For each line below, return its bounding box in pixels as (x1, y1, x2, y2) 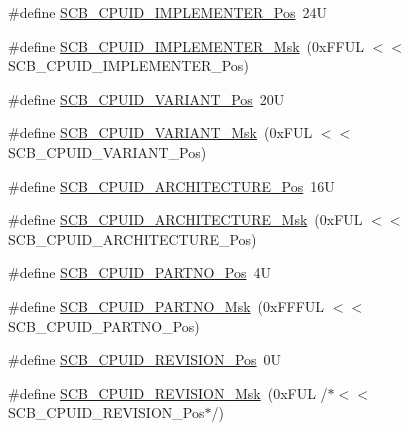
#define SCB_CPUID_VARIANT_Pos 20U (8, 88, 285, 109)
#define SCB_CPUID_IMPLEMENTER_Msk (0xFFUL (8, 35, 364, 56)
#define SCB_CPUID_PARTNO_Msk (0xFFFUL (8, 295, 325, 316)
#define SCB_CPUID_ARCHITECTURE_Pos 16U (8, 175, 335, 196)
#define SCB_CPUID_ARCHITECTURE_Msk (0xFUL (8, 209, 363, 230)
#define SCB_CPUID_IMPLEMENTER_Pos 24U (8, 2, 327, 22)
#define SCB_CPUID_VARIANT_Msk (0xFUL (8, 122, 313, 143)
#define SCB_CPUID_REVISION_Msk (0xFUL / (8, 382, 328, 403)
